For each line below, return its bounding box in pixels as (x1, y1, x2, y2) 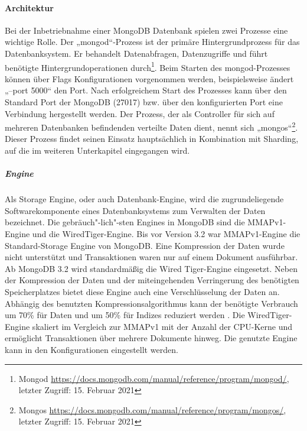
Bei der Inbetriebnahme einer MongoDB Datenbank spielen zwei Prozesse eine (5, 24, 288, 36)
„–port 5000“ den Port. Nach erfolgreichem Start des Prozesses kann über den (5, 84, 287, 96)
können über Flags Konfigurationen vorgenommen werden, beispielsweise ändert (5, 72, 294, 85)
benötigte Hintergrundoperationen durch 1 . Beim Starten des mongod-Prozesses (5, 59, 290, 73)
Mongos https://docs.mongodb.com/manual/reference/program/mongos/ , (18, 403, 286, 416)
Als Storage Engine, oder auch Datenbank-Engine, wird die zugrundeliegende (5, 193, 284, 205)
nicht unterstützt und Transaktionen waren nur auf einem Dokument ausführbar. (5, 251, 298, 263)
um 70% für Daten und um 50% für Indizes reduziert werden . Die (5, 309, 245, 321)
